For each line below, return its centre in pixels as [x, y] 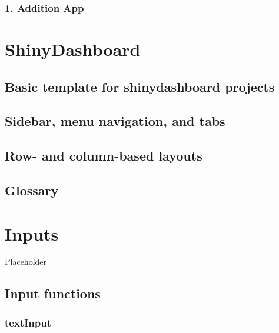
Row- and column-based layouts [104, 156]
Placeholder [26, 262]
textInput [28, 322]
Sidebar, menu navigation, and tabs [115, 121]
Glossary [32, 190]
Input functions [53, 293]
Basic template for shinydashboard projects [140, 86]
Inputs [32, 233]
